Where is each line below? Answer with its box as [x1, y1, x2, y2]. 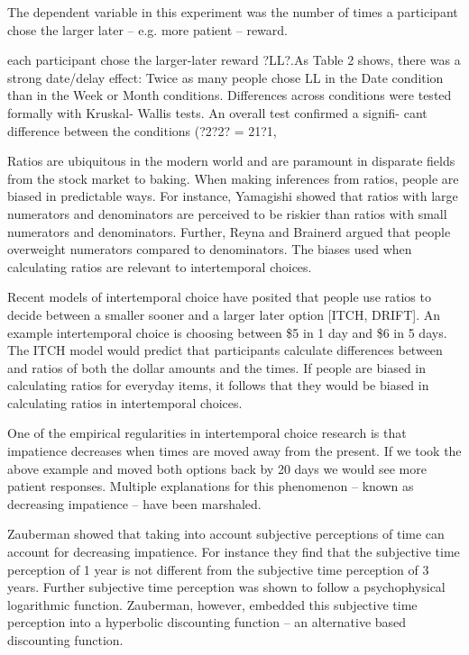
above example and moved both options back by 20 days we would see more [7, 459, 427, 478]
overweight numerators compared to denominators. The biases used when [7, 240, 412, 259]
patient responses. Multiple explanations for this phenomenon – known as [7, 477, 414, 496]
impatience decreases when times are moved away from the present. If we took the [7, 441, 462, 460]
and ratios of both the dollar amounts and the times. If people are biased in [7, 358, 427, 377]
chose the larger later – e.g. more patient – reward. [7, 20, 288, 39]
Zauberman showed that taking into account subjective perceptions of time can [7, 524, 445, 543]
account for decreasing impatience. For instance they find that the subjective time [7, 542, 460, 561]
